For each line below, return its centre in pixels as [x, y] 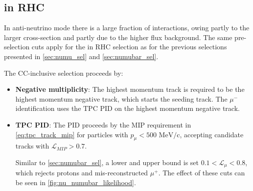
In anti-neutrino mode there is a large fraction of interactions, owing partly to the [127, 28]
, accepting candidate [212, 134]
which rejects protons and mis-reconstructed [82, 173]
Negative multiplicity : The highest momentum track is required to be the [130, 89]
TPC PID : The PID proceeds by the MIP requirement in [103, 124]
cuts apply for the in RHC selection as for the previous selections [129, 47]
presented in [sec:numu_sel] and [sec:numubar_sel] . [81, 56]
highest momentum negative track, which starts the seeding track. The [121, 98]
